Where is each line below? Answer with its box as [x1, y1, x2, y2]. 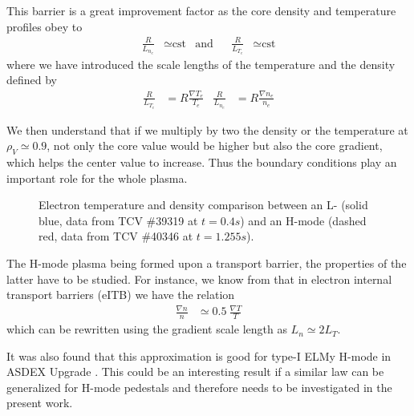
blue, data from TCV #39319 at [39, 212, 198, 228]
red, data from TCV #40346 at [39, 228, 193, 244]
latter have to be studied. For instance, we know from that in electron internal [6, 270, 392, 287]
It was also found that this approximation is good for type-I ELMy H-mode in [6, 347, 392, 364]
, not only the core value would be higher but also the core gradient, [47, 137, 383, 154]
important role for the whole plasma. [6, 169, 188, 186]
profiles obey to [6, 18, 83, 34]
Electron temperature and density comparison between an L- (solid [39, 196, 368, 213]
